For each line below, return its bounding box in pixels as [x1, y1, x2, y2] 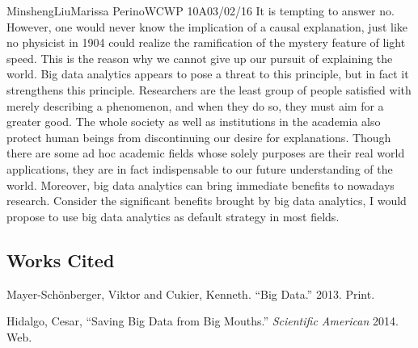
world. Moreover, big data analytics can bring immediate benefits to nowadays [6, 176, 395, 193]
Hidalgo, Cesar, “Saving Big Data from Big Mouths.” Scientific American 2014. [6, 312, 399, 329]
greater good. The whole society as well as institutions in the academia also [6, 113, 381, 130]
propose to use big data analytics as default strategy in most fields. [6, 208, 340, 224]
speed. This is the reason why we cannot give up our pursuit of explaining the [6, 49, 393, 66]
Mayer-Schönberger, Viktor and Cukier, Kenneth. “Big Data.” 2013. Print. [6, 285, 375, 302]
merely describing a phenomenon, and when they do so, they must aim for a [6, 97, 384, 114]
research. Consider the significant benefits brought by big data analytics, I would [6, 192, 407, 209]
